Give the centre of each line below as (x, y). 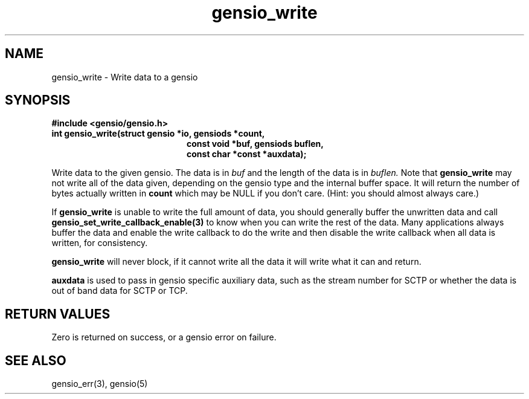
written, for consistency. (100, 243)
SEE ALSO (36, 360)
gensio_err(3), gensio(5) (100, 384)
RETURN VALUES (58, 314)
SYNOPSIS (38, 100)
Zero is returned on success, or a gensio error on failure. (164, 337)
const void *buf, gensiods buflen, (255, 144)
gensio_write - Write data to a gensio (125, 77)
